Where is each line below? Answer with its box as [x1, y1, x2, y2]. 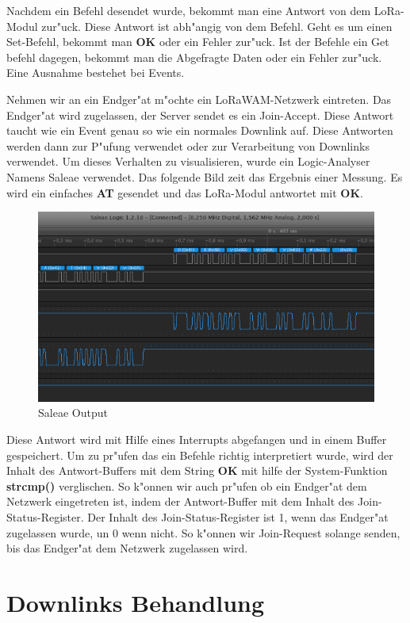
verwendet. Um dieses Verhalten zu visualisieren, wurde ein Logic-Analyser [6, 153, 370, 170]
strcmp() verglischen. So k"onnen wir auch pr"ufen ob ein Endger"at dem [6, 477, 367, 494]
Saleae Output [38, 404, 108, 421]
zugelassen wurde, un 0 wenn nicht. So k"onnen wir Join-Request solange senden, [6, 524, 400, 541]
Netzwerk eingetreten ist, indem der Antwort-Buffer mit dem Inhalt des [6, 493, 354, 510]
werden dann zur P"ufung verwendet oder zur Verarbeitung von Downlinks [6, 137, 370, 154]
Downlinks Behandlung [6, 586, 265, 618]
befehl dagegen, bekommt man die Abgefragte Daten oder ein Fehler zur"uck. [6, 48, 382, 65]
